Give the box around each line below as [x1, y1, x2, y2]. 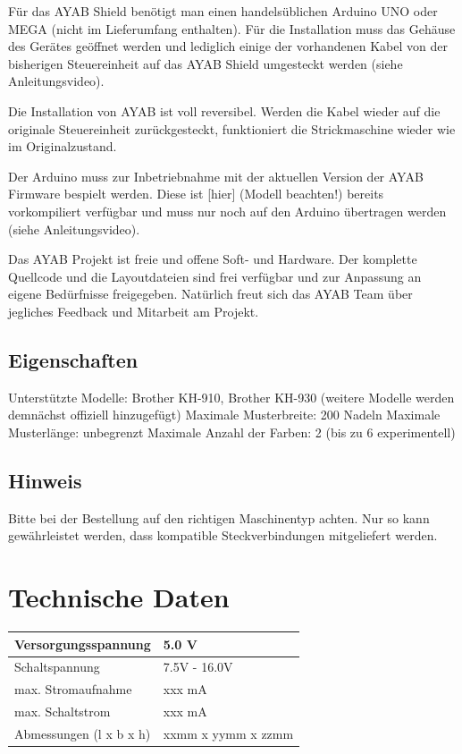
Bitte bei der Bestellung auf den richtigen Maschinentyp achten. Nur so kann [8, 508, 430, 527]
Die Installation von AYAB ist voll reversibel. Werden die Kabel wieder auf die [8, 101, 441, 120]
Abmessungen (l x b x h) [14, 724, 151, 742]
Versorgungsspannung [14, 634, 151, 653]
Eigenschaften [8, 345, 139, 373]
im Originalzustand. [8, 137, 117, 156]
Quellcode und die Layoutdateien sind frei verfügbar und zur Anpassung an [8, 267, 422, 285]
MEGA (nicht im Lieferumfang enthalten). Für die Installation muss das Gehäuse [8, 19, 456, 38]
